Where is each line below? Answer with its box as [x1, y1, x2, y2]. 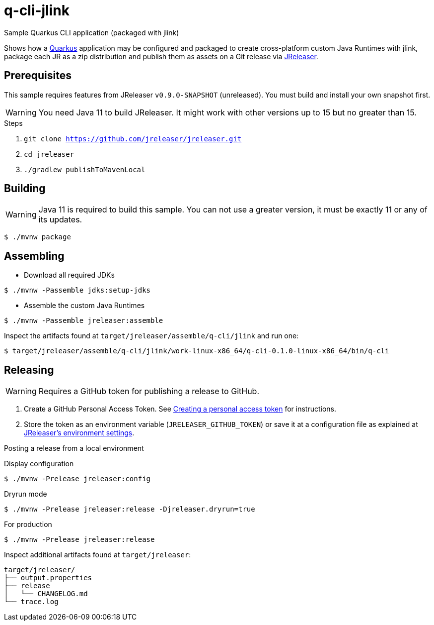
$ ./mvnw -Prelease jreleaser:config [4, 475, 151, 483]
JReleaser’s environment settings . [24, 428, 135, 437]
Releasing [4, 363, 54, 376]
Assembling [4, 249, 65, 262]
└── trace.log [4, 598, 59, 606]
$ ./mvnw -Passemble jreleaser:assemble [4, 316, 163, 325]
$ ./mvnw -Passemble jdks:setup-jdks [4, 286, 151, 295]
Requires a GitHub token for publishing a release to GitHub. [38, 386, 260, 397]
